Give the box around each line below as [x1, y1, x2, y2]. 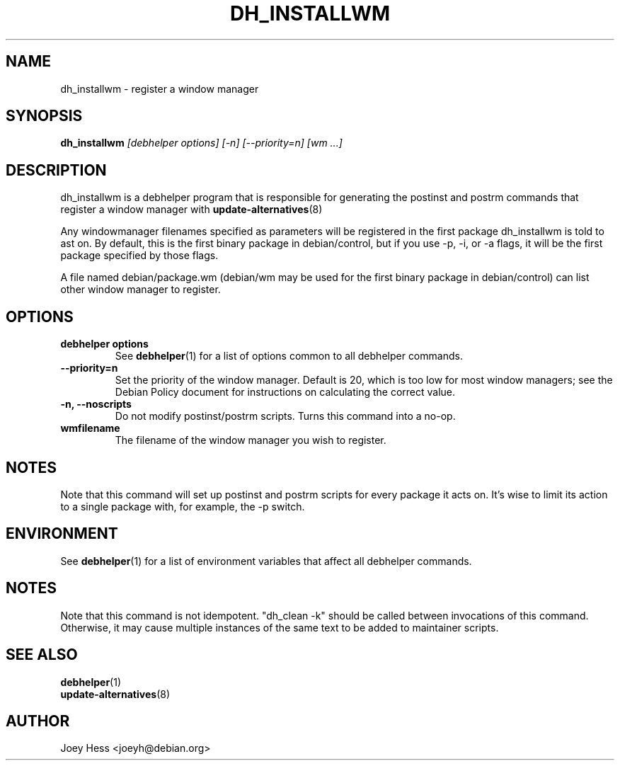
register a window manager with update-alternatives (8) [60, 203, 323, 216]
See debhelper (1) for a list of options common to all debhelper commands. [115, 350, 463, 362]
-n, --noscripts [60, 398, 132, 411]
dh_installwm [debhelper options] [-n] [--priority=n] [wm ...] [60, 137, 343, 149]
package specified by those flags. [60, 249, 219, 262]
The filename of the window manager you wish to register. [115, 434, 386, 447]
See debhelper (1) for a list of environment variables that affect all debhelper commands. [60, 554, 472, 567]
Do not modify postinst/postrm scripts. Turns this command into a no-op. [115, 410, 456, 423]
